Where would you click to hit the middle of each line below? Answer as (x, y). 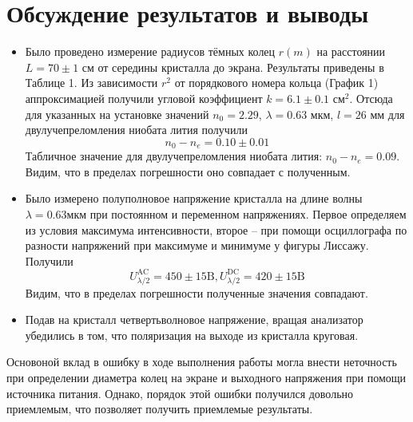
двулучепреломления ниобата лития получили (136, 130)
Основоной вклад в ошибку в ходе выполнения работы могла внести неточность (202, 362)
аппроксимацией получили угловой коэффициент (144, 98)
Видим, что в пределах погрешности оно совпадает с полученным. (188, 171)
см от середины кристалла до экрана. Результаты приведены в (233, 67)
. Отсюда (371, 98)
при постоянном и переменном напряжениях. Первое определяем (248, 213)
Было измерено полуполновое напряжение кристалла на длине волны (194, 198)
